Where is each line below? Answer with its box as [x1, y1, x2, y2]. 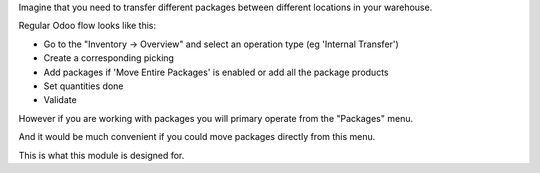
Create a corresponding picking [43, 52, 175, 64]
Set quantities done [43, 80, 124, 92]
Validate [43, 94, 77, 106]
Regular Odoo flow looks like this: [18, 20, 157, 32]
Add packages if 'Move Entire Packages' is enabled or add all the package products [43, 66, 389, 78]
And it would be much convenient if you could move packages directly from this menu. [18, 131, 376, 143]
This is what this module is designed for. [18, 149, 185, 161]
